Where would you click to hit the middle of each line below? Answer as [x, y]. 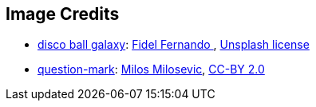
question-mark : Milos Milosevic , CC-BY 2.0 [151, 69]
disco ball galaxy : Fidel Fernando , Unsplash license [174, 45]
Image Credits [63, 14]
